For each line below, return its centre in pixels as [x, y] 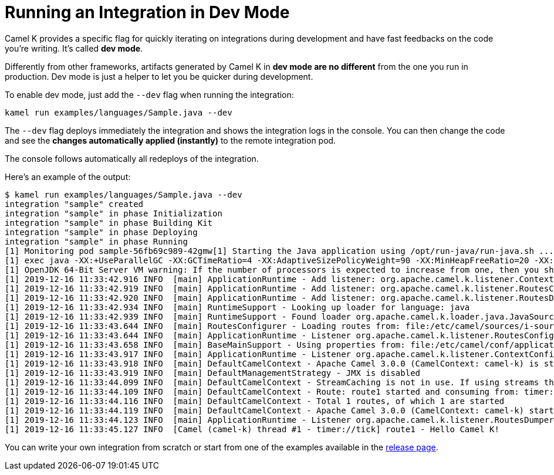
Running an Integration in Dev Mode [147, 12]
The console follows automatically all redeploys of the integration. [132, 158]
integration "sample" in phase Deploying [101, 232]
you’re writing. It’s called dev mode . [74, 48]
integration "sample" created [74, 204]
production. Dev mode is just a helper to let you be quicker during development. [159, 76]
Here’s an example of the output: [68, 177]
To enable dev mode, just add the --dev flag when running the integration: [149, 94]
